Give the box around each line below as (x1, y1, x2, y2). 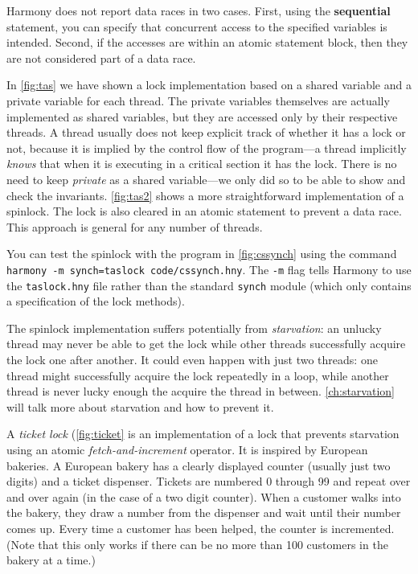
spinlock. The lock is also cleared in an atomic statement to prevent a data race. (6, 203, 402, 219)
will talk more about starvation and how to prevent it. (6, 398, 274, 415)
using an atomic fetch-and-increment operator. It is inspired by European (6, 441, 368, 457)
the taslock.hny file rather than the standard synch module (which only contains (6, 277, 412, 293)
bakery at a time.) (6, 551, 96, 568)
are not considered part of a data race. (6, 49, 196, 66)
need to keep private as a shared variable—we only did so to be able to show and (6, 170, 406, 187)
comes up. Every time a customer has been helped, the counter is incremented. (6, 519, 395, 536)
